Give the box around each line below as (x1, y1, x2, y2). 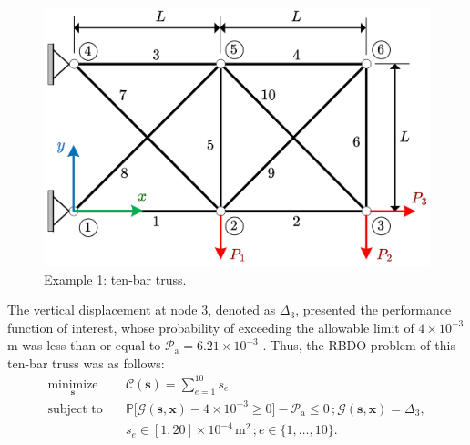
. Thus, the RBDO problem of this (262, 336, 455, 355)
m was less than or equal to (7, 336, 161, 355)
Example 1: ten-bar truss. (44, 269, 187, 288)
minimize (47, 378, 98, 391)
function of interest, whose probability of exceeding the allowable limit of (7, 317, 414, 336)
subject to (47, 402, 103, 416)
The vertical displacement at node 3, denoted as (7, 300, 276, 319)
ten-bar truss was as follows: (7, 353, 165, 372)
